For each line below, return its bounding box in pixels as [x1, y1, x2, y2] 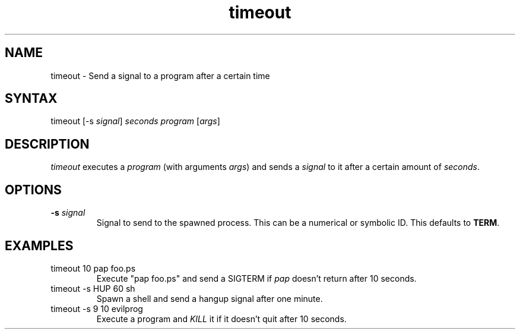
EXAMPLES [5, 238, 74, 253]
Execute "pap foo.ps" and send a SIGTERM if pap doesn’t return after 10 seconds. [96, 273, 417, 283]
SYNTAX [5, 91, 58, 106]
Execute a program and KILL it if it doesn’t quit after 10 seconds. [96, 313, 347, 324]
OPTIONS [5, 182, 62, 197]
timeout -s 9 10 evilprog [50, 303, 143, 314]
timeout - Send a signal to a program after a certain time [50, 70, 270, 81]
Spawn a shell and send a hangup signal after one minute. [96, 293, 323, 304]
